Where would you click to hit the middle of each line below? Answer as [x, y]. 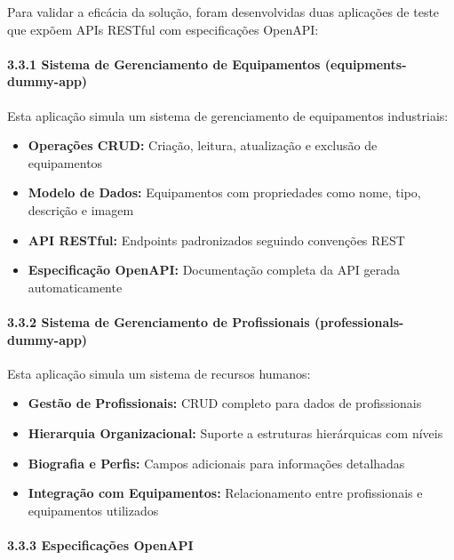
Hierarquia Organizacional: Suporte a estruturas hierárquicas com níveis [235, 432]
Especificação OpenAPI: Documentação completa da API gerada [214, 270]
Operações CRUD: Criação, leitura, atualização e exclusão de [203, 145]
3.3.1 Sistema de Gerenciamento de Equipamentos [164, 64]
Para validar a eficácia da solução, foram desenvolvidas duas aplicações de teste [223, 12]
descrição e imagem [81, 209]
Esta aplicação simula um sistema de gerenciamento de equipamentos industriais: [228, 115]
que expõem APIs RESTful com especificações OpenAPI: [163, 29]
